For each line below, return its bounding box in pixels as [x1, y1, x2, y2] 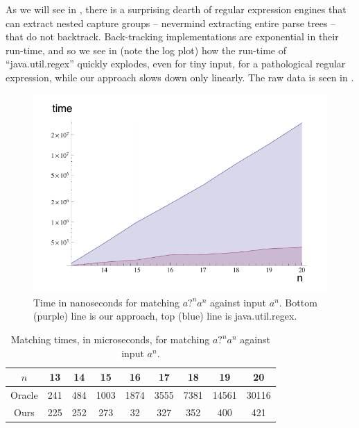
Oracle [10, 388, 38, 402]
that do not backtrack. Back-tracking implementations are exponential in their [6, 29, 339, 44]
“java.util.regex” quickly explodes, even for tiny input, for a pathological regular [6, 56, 346, 71]
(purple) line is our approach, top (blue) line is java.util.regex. [33, 308, 297, 323]
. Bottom [279, 295, 317, 309]
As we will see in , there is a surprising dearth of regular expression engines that [6, 2, 347, 16]
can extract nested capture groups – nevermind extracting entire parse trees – [6, 15, 336, 30]
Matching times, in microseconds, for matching [10, 332, 210, 347]
